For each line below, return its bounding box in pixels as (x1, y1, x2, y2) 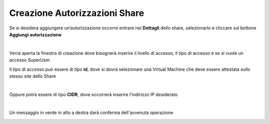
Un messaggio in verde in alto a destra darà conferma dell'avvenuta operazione (9, 110, 173, 116)
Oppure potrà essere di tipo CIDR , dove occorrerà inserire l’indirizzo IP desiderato (9, 91, 178, 97)
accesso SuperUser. (9, 57, 51, 63)
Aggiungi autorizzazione (9, 31, 62, 37)
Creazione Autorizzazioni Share (9, 7, 144, 18)
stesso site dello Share (9, 73, 56, 79)
